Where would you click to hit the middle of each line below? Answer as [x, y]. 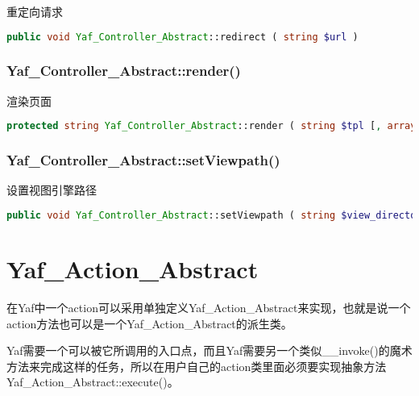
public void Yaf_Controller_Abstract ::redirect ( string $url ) [183, 37]
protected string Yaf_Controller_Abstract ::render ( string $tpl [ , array [212, 126]
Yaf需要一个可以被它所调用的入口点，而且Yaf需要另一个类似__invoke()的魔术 [209, 350]
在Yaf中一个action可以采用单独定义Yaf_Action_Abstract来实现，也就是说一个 [209, 307]
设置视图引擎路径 [52, 190]
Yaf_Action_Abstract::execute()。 [93, 382]
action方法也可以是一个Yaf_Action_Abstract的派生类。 [149, 323]
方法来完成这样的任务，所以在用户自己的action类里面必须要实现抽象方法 [197, 366]
